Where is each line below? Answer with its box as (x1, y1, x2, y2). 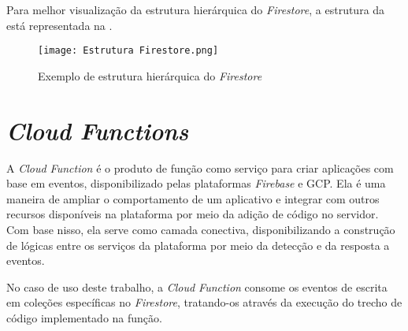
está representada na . (6, 17, 113, 33)
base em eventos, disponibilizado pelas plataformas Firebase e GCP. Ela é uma (6, 175, 386, 192)
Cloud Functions (6, 113, 189, 147)
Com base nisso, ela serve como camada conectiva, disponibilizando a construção (6, 221, 395, 237)
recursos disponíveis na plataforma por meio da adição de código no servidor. (6, 206, 379, 222)
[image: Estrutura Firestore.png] (38, 45, 219, 57)
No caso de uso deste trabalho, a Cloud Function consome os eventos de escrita (6, 278, 388, 295)
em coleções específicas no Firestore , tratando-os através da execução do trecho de (6, 294, 402, 311)
